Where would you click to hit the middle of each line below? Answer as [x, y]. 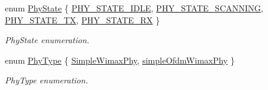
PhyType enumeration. [47, 80]
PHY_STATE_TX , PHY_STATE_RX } [83, 19]
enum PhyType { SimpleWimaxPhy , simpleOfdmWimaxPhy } [120, 60]
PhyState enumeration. [47, 40]
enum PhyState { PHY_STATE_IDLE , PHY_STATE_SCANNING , [134, 8]
